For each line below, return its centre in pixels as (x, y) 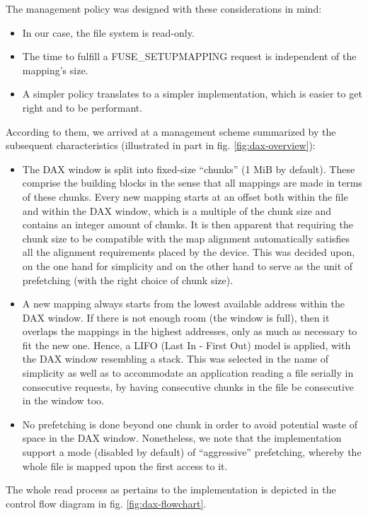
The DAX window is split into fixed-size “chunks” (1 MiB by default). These (189, 169)
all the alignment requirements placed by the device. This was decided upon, (189, 252)
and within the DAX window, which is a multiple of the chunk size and (177, 210)
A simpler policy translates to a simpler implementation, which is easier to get (192, 94)
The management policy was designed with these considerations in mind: (164, 8)
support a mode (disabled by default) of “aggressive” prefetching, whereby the (192, 452)
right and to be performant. (82, 107)
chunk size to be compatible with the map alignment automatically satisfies (186, 238)
